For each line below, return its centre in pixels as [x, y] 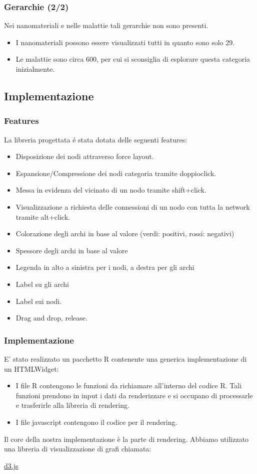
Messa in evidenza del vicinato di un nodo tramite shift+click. [111, 190]
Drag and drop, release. [51, 318]
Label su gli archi [42, 284]
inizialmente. [35, 69]
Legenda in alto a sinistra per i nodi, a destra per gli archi [105, 267]
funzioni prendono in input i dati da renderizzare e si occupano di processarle [134, 395]
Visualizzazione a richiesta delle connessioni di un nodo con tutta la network [133, 206]
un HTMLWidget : [31, 368]
